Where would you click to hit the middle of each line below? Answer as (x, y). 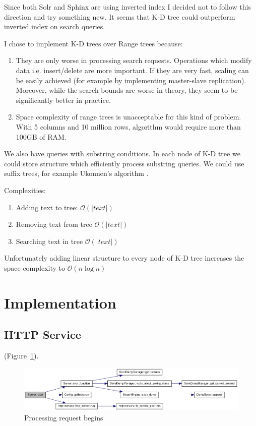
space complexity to (35, 267)
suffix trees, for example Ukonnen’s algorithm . (76, 173)
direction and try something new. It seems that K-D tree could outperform (120, 16)
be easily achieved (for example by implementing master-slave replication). (131, 80)
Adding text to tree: (47, 207)
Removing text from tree (54, 224)
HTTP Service (43, 334)
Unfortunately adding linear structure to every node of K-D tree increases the (124, 258)
